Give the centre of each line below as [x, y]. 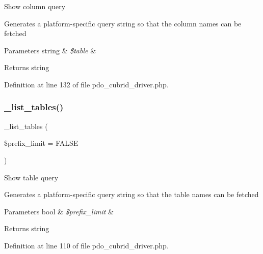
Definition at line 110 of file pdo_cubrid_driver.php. [86, 245]
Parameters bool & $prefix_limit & [59, 211]
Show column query [35, 6]
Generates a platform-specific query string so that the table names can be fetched [131, 194]
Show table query [31, 177]
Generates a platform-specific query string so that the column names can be [123, 23]
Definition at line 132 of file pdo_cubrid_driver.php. [86, 84]
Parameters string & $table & [50, 50]
